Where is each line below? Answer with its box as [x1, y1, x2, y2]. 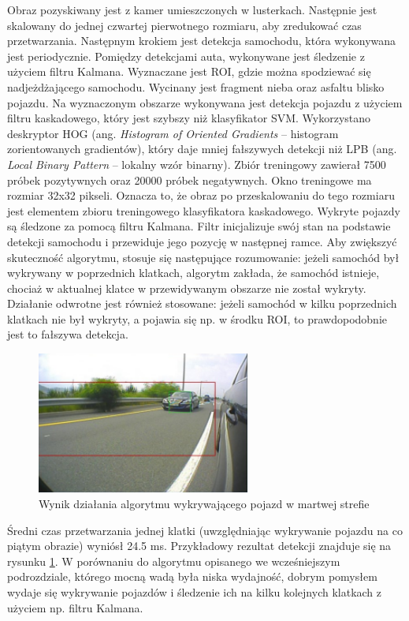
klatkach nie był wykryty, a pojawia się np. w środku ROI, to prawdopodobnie [7, 310, 388, 327]
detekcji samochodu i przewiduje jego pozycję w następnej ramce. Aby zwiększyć [7, 233, 397, 249]
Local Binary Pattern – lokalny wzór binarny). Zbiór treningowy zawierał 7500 [7, 155, 386, 172]
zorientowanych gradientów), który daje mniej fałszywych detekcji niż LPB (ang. [7, 140, 397, 157]
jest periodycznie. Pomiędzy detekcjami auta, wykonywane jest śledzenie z [7, 47, 365, 64]
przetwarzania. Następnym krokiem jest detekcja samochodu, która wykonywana [7, 32, 396, 49]
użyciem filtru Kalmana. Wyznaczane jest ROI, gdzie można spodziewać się [7, 63, 371, 80]
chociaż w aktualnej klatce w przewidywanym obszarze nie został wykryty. [7, 279, 366, 296]
